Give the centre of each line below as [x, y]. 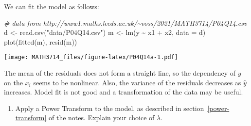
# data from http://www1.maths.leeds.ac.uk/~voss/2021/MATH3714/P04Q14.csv [125, 23]
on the [13, 82]
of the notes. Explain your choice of [102, 118]
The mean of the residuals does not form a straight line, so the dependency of [120, 73]
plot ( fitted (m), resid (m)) [41, 41]
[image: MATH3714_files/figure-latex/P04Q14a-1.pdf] [91, 57]
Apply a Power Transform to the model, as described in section [110, 108]
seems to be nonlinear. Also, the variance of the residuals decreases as [137, 82]
